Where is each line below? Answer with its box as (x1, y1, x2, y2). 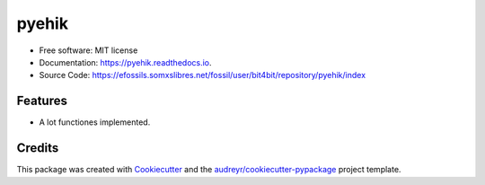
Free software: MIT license (39, 45, 138, 56)
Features (16, 93, 67, 109)
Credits (16, 140, 59, 156)
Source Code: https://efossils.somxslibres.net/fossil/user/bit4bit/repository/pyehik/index (39, 70, 366, 81)
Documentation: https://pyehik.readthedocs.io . (39, 57, 212, 67)
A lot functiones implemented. (39, 117, 151, 128)
